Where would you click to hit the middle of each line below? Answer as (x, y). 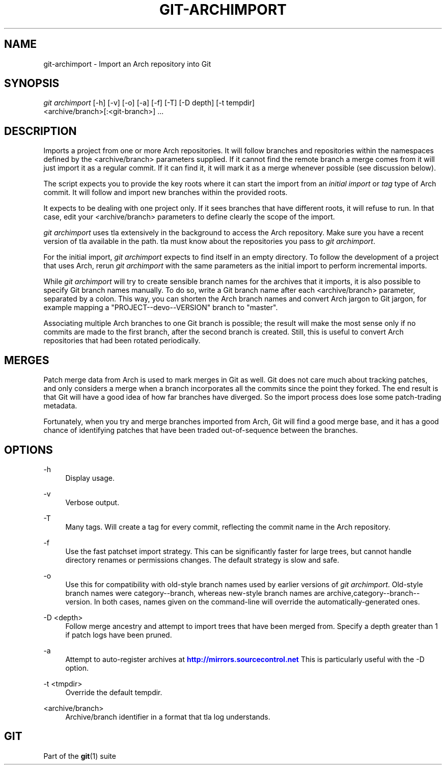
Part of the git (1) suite (80, 756)
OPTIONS (29, 450)
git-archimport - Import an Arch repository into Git (127, 64)
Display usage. (90, 478)
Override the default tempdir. (114, 692)
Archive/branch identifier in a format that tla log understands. (168, 717)
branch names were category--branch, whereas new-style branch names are (195, 593)
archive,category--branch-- (373, 593)
